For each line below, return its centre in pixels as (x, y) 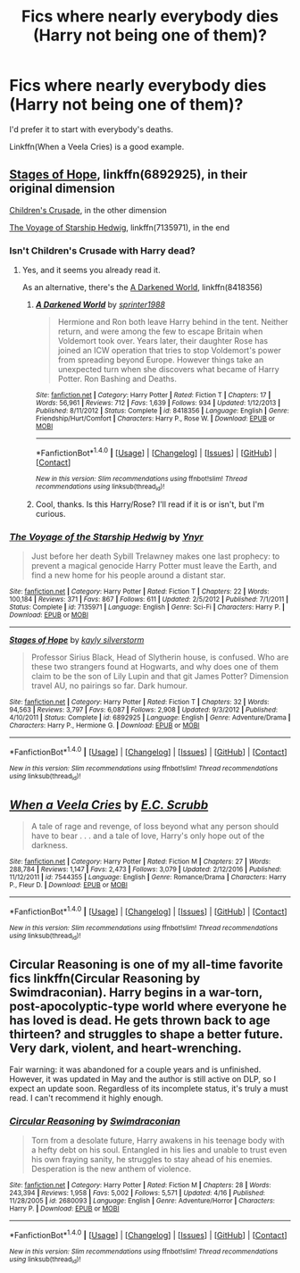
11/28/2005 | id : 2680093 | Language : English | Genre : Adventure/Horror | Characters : (142, 1201)
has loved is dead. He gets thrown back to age (140, 1020)
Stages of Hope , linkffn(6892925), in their (129, 175)
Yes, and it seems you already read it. (91, 270)
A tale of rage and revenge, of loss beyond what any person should (155, 827)
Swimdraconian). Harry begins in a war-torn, (136, 992)
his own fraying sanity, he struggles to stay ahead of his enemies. (152, 1160)
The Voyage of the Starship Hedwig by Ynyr (106, 537)
